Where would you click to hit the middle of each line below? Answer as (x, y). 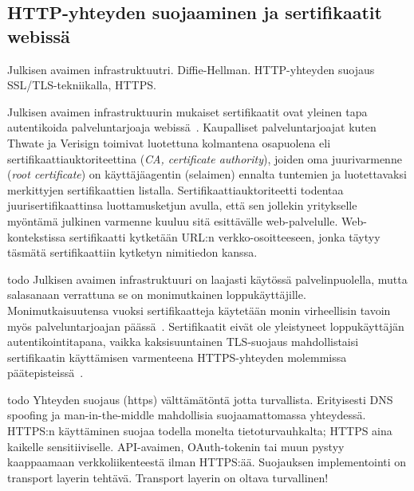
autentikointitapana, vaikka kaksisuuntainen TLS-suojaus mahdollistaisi (183, 342)
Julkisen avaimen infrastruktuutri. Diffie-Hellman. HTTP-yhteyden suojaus (191, 69)
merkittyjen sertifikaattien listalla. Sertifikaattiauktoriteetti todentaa (175, 189)
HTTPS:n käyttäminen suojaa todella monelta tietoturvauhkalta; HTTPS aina (200, 431)
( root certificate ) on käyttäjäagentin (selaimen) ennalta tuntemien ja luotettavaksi (207, 174)
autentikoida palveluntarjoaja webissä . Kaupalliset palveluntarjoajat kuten (192, 127)
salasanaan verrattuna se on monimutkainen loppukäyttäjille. (157, 295)
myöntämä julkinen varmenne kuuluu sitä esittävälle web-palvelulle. (173, 220)
